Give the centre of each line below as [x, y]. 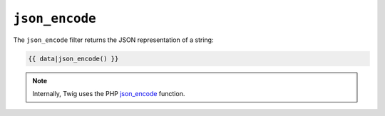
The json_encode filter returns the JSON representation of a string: [113, 40]
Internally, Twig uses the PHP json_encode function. [109, 93]
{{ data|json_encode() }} [73, 58]
